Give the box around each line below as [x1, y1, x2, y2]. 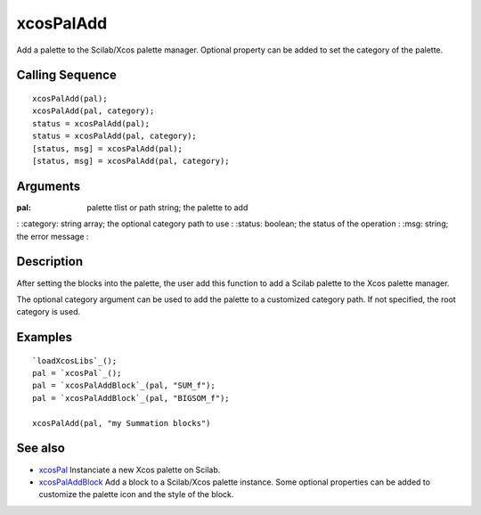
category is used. [16, 307, 81, 317]
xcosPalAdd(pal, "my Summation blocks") [32, 418, 211, 428]
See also [16, 441, 66, 456]
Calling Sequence [16, 68, 118, 83]
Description [16, 254, 84, 269]
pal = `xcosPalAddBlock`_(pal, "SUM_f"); [32, 380, 216, 391]
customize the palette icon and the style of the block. [38, 489, 234, 500]
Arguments [16, 178, 81, 193]
